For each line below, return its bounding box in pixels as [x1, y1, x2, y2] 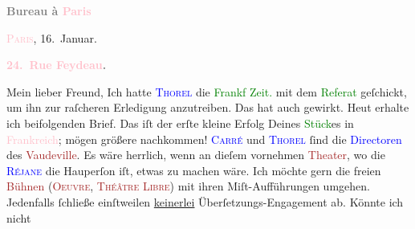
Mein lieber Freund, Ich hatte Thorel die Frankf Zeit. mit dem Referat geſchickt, [6, 83, 407, 100]
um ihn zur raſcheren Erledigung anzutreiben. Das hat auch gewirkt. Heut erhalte [6, 99, 409, 116]
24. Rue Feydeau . [6, 56, 107, 73]
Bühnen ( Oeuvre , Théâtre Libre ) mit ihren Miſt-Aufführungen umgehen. [6, 178, 370, 194]
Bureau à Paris [6, 2, 92, 18]
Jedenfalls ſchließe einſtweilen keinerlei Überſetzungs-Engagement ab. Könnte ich [6, 193, 404, 210]
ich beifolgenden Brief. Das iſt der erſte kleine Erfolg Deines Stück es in [6, 114, 354, 131]
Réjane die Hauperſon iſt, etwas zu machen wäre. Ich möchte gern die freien [6, 162, 381, 178]
